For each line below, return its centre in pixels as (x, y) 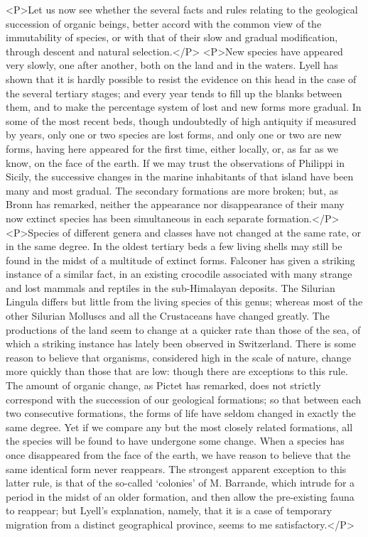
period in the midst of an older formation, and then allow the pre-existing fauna (180, 496)
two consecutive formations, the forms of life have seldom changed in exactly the (181, 413)
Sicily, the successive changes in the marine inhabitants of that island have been (180, 177)
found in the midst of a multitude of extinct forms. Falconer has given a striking (180, 260)
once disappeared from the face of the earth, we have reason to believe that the (178, 455)
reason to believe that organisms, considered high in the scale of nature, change (179, 357)
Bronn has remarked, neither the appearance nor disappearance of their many (175, 204)
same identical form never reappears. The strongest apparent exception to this (176, 468)
